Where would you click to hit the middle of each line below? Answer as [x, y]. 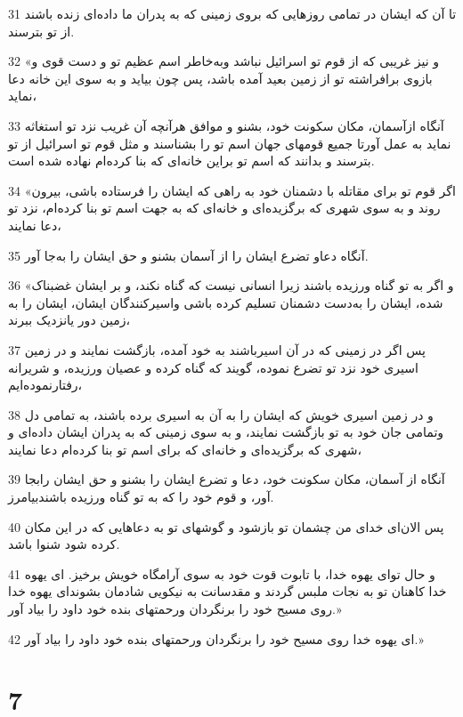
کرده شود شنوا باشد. [64, 544]
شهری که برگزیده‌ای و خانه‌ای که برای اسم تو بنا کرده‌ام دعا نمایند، [185, 449]
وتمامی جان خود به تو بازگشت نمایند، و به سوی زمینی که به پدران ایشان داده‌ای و [226, 432]
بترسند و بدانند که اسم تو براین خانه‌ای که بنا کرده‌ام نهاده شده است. [191, 161]
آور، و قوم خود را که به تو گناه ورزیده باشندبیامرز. [141, 497]
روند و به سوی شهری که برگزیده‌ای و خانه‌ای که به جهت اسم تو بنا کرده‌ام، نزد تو [224, 208]
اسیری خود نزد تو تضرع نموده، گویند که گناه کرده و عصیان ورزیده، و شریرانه [213, 367]
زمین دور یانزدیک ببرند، [69, 320]
